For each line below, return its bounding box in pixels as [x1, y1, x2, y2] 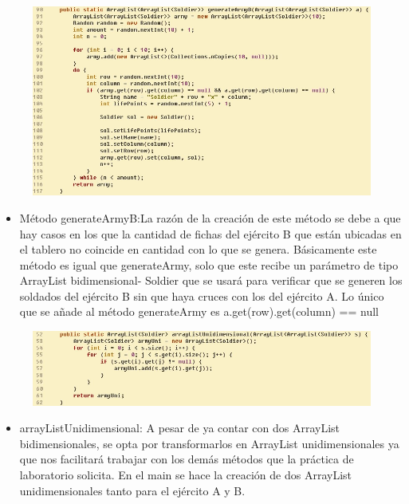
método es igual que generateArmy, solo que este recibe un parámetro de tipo [19, 256, 399, 273]
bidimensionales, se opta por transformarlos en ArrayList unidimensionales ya [19, 435, 399, 451]
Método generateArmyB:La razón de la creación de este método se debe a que [19, 209, 401, 226]
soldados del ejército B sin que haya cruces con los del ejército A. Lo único [19, 287, 384, 304]
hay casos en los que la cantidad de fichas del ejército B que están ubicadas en [19, 225, 402, 242]
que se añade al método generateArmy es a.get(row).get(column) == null [19, 303, 379, 320]
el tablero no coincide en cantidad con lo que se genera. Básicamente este [19, 241, 377, 258]
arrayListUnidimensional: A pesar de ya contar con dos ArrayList [19, 419, 340, 436]
